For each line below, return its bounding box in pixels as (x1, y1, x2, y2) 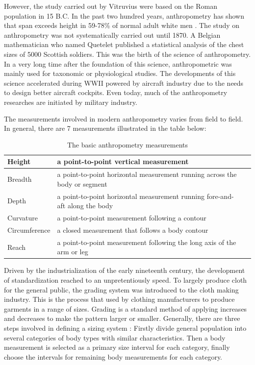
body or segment (57, 178, 107, 189)
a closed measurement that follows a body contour (57, 224, 208, 235)
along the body (67, 200, 113, 211)
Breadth (7, 173, 32, 184)
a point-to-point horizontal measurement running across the (57, 169, 237, 179)
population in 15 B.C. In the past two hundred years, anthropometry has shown (4, 10, 244, 21)
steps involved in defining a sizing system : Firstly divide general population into (4, 322, 247, 333)
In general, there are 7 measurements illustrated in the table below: (4, 123, 206, 133)
